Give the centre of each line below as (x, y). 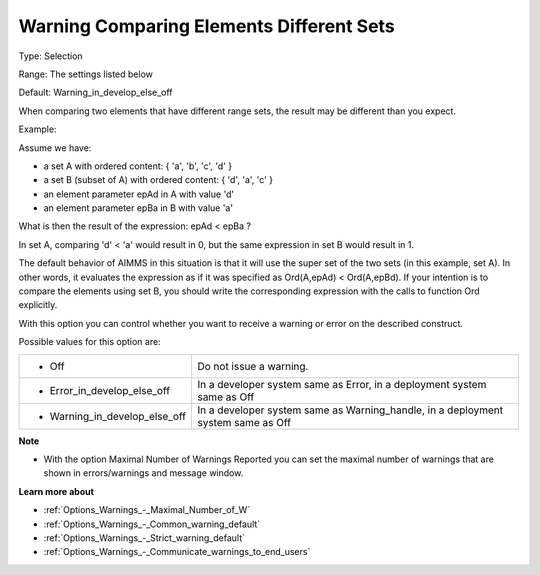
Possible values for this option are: (89, 342)
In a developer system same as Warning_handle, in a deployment (350, 410)
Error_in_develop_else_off (109, 390)
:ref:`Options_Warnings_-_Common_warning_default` (152, 524)
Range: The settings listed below (86, 74)
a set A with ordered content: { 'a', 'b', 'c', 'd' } (138, 166)
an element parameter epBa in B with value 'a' (138, 208)
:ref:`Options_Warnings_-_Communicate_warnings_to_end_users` (177, 552)
